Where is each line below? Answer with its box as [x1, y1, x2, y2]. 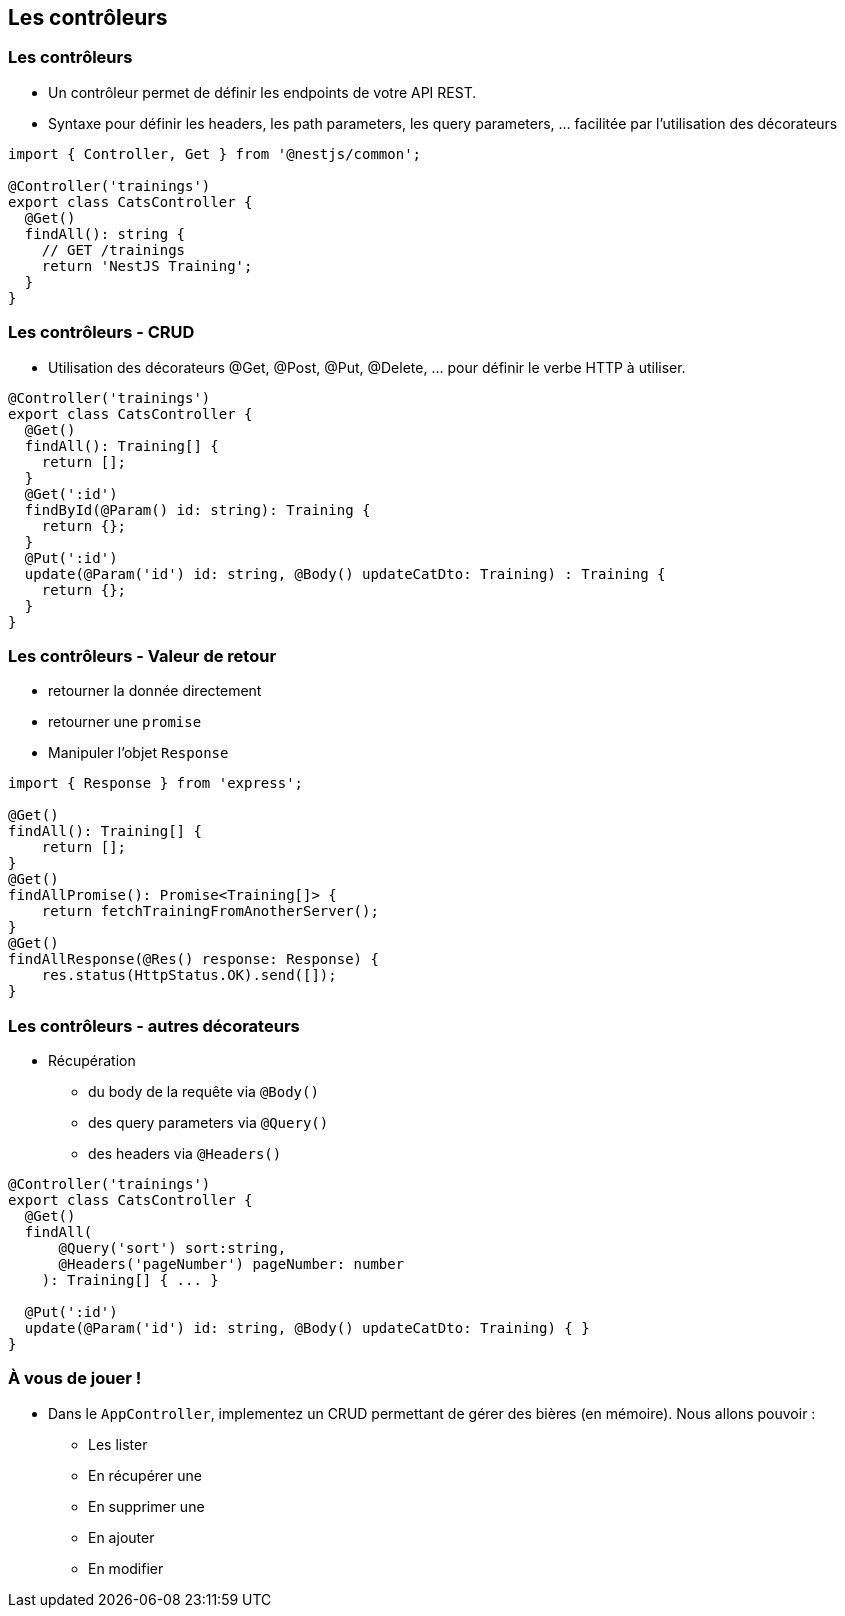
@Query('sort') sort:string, [58, 1240, 287, 1257]
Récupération [48, 1052, 136, 1070]
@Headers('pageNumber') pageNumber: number [58, 1256, 405, 1273]
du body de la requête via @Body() [88, 1083, 319, 1101]
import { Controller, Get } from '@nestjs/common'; [8, 145, 422, 162]
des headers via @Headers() [88, 1145, 282, 1163]
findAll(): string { [24, 225, 186, 242]
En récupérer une [88, 1466, 202, 1484]
